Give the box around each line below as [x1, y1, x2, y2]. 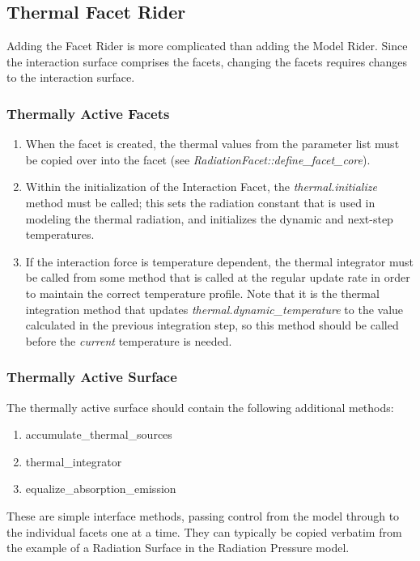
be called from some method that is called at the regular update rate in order [25, 269, 410, 286]
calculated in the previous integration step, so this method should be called [25, 317, 399, 334]
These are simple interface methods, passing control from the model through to [6, 507, 400, 524]
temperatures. [25, 226, 95, 243]
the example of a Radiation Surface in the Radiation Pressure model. [6, 539, 350, 556]
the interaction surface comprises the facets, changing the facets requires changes [6, 53, 407, 70]
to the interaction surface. [6, 69, 135, 86]
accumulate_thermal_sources [25, 426, 172, 443]
